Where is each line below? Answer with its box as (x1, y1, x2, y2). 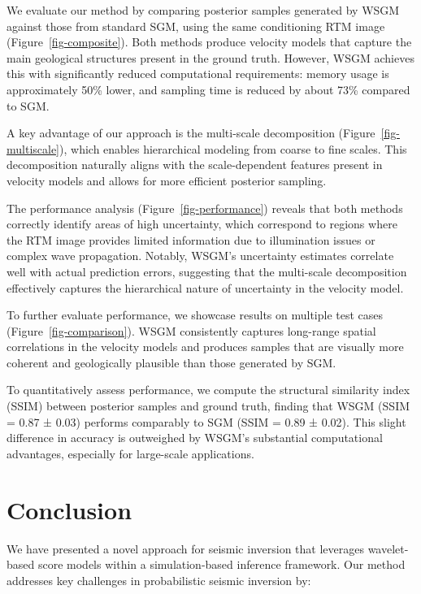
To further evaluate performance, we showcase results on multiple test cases (7, 306, 384, 323)
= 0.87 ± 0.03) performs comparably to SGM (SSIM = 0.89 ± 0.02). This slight (7, 413, 406, 430)
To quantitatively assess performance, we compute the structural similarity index (7, 381, 410, 398)
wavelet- (367, 540, 409, 557)
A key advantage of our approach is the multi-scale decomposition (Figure (7, 124, 375, 141)
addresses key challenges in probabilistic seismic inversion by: (7, 571, 311, 588)
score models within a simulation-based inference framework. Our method (37, 556, 406, 573)
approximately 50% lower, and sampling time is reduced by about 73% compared (7, 80, 410, 98)
